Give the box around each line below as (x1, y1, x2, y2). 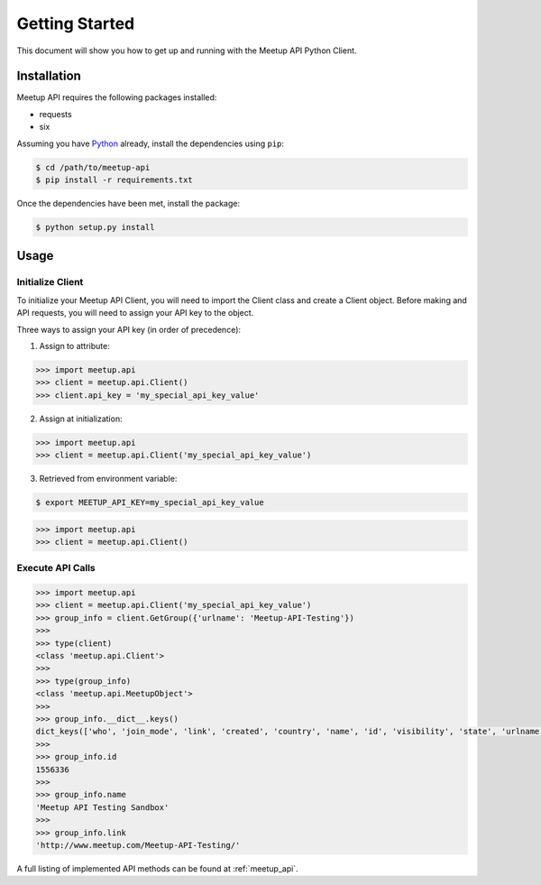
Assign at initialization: (39, 413, 123, 424)
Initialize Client (16, 276, 84, 289)
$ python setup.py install (35, 222, 155, 232)
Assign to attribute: (39, 340, 110, 351)
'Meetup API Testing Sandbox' (35, 802, 170, 812)
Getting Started (16, 14, 135, 33)
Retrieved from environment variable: (39, 474, 178, 484)
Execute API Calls (16, 562, 96, 575)
